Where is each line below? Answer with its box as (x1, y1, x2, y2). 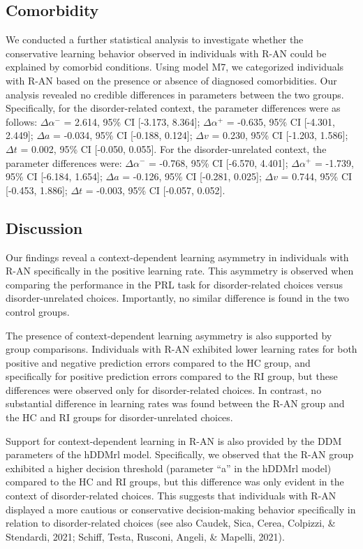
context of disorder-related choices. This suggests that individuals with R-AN (6, 488, 336, 503)
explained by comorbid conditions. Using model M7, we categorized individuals (6, 59, 344, 74)
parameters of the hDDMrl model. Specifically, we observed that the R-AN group (6, 447, 354, 462)
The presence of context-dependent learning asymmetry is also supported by (6, 328, 332, 342)
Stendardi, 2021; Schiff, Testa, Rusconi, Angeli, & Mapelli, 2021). (6, 529, 285, 543)
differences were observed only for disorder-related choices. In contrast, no (6, 382, 322, 397)
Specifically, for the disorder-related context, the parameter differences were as (6, 101, 341, 115)
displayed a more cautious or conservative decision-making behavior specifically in (6, 502, 356, 516)
